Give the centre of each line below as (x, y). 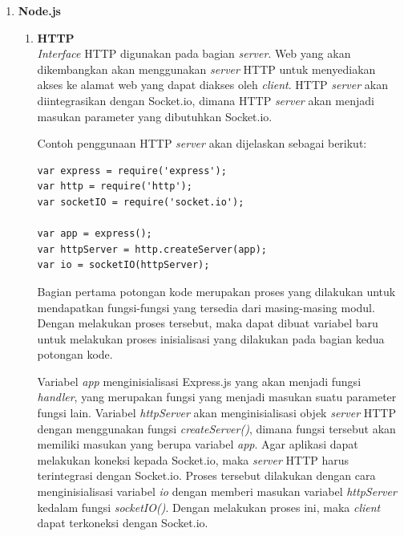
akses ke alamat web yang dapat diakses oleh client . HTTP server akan (212, 85)
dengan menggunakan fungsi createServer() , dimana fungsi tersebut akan (216, 428)
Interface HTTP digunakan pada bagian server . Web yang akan (194, 53)
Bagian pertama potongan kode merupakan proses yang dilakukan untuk (216, 291)
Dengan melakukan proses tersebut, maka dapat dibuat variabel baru (208, 323)
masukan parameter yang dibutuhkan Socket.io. (155, 116)
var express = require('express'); (132, 171)
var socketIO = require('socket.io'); (141, 202)
